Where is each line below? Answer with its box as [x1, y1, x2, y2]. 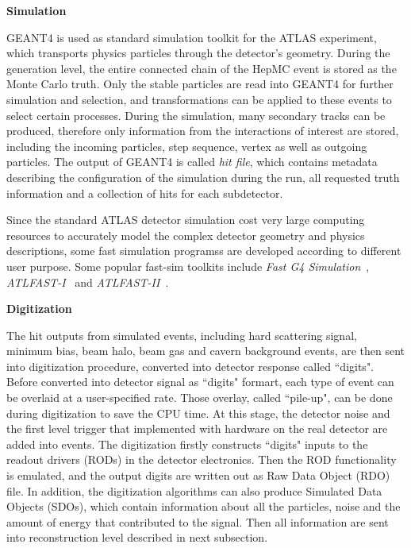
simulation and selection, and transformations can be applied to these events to [6, 91, 392, 107]
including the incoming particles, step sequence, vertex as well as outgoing [6, 137, 367, 154]
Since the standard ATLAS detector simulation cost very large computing [6, 211, 365, 228]
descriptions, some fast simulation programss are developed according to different [6, 242, 401, 259]
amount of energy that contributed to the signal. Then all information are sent [6, 513, 389, 530]
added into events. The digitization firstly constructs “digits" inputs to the [6, 435, 368, 452]
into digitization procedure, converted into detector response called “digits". [6, 357, 375, 374]
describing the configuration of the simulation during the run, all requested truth [6, 168, 400, 185]
